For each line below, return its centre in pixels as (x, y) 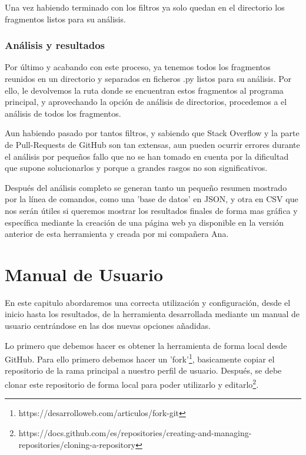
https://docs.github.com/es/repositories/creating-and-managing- (135, 432)
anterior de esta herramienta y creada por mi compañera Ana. (117, 234)
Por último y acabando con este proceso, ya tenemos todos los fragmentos (138, 67)
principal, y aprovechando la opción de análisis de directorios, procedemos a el (146, 102)
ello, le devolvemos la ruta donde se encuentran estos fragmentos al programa (144, 90)
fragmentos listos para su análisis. (65, 19)
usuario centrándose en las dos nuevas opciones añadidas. (108, 326)
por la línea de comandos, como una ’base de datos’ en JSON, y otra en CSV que (152, 199)
